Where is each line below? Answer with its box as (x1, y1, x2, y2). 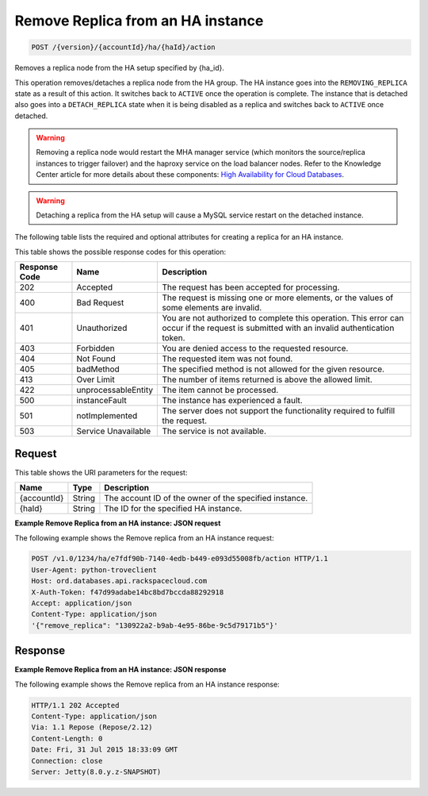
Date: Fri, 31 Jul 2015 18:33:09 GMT (31, 745, 178, 754)
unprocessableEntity (76, 385, 154, 396)
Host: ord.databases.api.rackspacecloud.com (31, 576, 208, 586)
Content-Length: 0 (31, 734, 103, 743)
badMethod (76, 363, 120, 375)
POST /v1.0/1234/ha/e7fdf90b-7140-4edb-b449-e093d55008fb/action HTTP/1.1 (31, 554, 329, 563)
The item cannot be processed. (162, 385, 279, 396)
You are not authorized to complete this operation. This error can (162, 313, 404, 324)
